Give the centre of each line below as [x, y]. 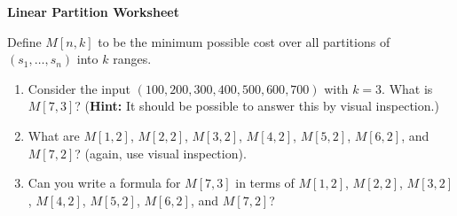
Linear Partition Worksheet [93, 12]
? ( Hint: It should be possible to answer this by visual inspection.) [257, 106]
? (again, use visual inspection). [161, 153]
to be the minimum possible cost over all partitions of [244, 41]
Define [24, 41]
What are [54, 135]
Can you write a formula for [104, 183]
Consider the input [79, 88]
